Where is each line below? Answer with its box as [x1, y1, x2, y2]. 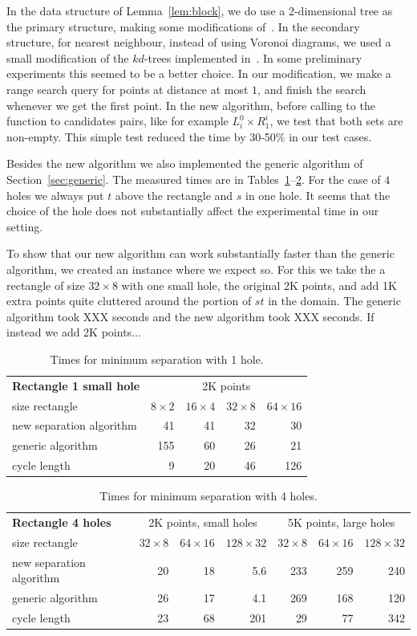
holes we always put [6, 186, 104, 203]
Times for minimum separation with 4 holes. [99, 487, 318, 504]
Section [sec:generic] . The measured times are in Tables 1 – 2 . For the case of [6, 170, 381, 187]
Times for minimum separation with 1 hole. [50, 350, 264, 367]
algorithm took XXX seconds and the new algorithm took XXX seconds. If [6, 308, 374, 324]
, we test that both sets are [269, 112, 403, 129]
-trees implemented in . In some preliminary [144, 49, 362, 66]
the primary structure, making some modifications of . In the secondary [6, 18, 360, 35]
